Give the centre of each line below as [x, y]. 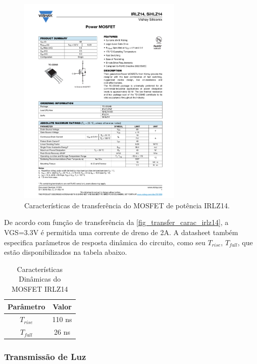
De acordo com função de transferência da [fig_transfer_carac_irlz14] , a [116, 222]
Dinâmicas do [40, 279]
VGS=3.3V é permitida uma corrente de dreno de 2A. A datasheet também [121, 232]
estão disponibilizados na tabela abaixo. [66, 252]
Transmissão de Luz [45, 357]
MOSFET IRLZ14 [40, 288]
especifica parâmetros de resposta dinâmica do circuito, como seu [105, 242]
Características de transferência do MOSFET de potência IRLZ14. [127, 205]
